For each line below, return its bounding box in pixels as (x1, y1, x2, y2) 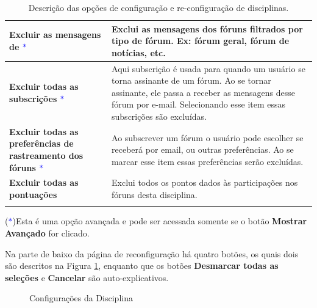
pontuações (9, 188, 57, 201)
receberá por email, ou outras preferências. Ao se (112, 143, 294, 156)
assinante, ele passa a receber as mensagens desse (112, 86, 295, 98)
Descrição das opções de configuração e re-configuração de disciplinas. (28, 1, 289, 13)
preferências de (9, 137, 74, 150)
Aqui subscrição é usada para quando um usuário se (112, 62, 305, 75)
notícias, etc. (112, 46, 166, 59)
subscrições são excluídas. (112, 110, 207, 122)
